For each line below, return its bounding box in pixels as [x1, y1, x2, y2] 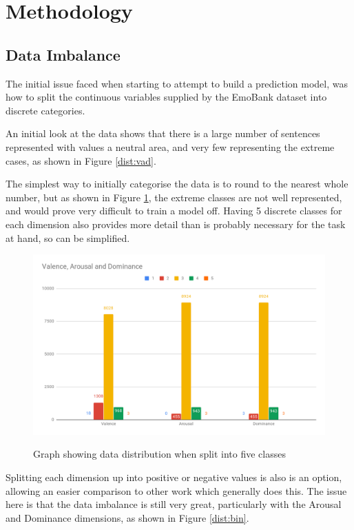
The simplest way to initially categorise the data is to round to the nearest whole [6, 176, 348, 191]
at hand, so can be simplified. [6, 230, 130, 245]
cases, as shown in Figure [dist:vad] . [6, 153, 156, 167]
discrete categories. [6, 103, 85, 117]
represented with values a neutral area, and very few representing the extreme [6, 139, 335, 154]
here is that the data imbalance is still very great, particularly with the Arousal [6, 497, 342, 511]
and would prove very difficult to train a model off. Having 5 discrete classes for [6, 203, 342, 218]
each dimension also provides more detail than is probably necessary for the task [6, 216, 346, 231]
